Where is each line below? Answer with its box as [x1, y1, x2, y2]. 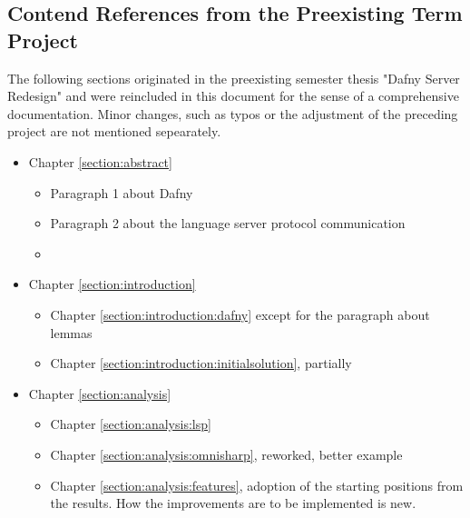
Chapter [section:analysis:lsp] [50, 414, 211, 433]
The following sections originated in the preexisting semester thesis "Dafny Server [7, 68, 460, 87]
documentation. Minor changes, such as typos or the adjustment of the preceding [7, 104, 458, 123]
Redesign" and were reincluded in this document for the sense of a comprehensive [7, 86, 459, 105]
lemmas [50, 323, 93, 342]
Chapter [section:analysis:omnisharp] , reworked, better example [50, 444, 403, 463]
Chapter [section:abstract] [28, 152, 172, 171]
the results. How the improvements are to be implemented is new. [50, 493, 416, 513]
